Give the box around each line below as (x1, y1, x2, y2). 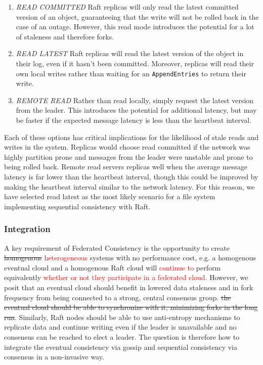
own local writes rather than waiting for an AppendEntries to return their (16, 68, 246, 78)
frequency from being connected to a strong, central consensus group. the (4, 292, 231, 302)
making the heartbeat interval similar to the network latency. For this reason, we (4, 181, 255, 192)
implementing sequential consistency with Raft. (4, 201, 151, 211)
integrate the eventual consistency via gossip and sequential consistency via (4, 341, 237, 352)
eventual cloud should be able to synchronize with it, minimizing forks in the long (4, 302, 258, 312)
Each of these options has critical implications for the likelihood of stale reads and (4, 131, 259, 142)
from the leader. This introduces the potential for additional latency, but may (16, 105, 257, 115)
